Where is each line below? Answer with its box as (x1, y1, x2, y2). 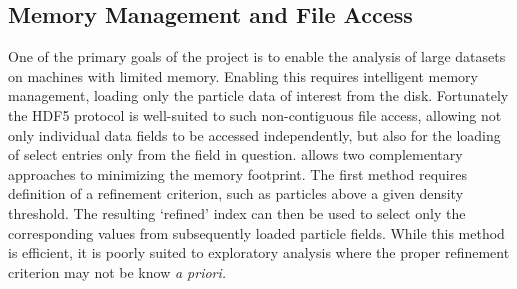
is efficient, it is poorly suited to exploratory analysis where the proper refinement (8, 242, 510, 263)
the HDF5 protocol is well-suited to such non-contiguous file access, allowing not (8, 104, 502, 125)
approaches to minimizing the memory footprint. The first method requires (8, 163, 467, 184)
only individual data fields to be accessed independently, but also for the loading (8, 124, 501, 145)
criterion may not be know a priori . (8, 261, 227, 282)
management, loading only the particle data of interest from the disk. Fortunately (8, 85, 509, 106)
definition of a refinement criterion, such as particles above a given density (8, 183, 464, 204)
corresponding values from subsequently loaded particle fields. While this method (8, 222, 505, 243)
